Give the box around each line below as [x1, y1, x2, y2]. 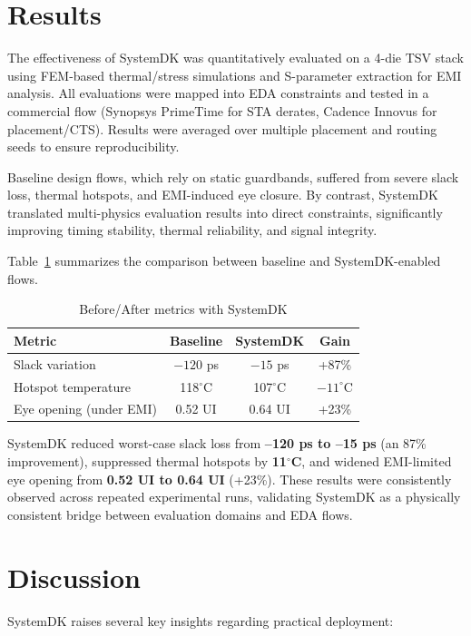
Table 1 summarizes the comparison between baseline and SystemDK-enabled [7, 251, 441, 270]
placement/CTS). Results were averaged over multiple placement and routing [7, 119, 437, 138]
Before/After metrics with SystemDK [79, 299, 288, 318]
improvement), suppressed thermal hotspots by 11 [7, 452, 287, 471]
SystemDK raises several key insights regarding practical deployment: [7, 611, 394, 630]
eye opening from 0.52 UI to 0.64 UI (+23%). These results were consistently [7, 469, 452, 488]
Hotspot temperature [14, 377, 131, 396]
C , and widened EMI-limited [290, 452, 452, 471]
